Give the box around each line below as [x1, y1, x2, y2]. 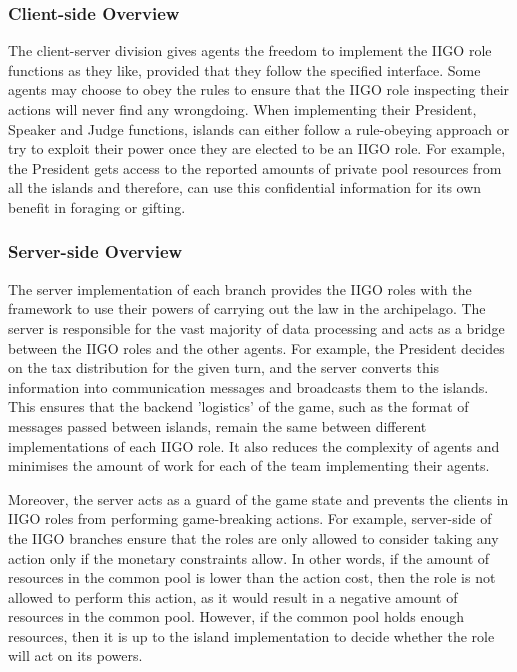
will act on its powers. [8, 645, 143, 666]
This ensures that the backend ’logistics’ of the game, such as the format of [8, 396, 469, 417]
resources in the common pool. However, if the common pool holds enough [8, 606, 465, 627]
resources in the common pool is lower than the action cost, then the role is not [8, 567, 496, 588]
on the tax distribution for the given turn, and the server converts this [8, 357, 440, 378]
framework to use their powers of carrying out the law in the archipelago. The [8, 298, 486, 319]
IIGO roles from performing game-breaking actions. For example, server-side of [8, 508, 492, 529]
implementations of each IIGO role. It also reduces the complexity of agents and [8, 435, 500, 456]
